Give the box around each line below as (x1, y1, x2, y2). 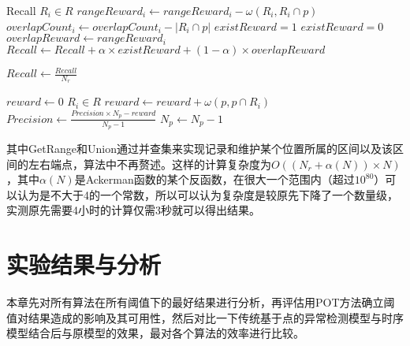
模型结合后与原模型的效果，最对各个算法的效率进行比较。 (6, 325, 304, 341)
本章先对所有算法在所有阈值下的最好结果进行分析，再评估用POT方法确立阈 (6, 294, 395, 311)
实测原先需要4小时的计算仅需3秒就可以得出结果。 (6, 202, 260, 218)
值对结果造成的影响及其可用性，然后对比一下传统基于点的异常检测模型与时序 (6, 309, 404, 326)
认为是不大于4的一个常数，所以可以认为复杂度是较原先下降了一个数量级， (17, 186, 398, 203)
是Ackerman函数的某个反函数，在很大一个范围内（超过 (74, 171, 355, 188)
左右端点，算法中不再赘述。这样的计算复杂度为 (28, 155, 271, 172)
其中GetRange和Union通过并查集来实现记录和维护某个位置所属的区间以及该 (6, 140, 393, 156)
